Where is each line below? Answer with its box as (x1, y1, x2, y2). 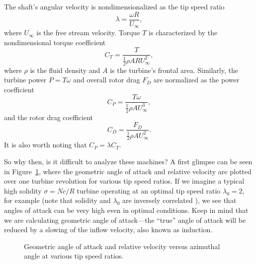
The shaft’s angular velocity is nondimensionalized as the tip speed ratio (4, 1, 225, 11)
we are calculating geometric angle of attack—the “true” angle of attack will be (4, 214, 246, 225)
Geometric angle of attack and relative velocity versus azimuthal (24, 241, 220, 251)
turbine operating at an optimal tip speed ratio (77, 185, 221, 196)
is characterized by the (149, 27, 218, 38)
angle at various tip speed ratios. (24, 251, 124, 261)
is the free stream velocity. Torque (36, 27, 140, 38)
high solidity (4, 185, 42, 196)
